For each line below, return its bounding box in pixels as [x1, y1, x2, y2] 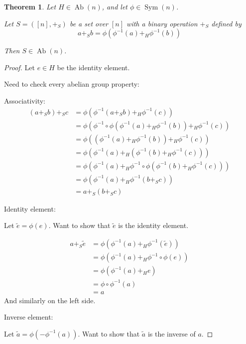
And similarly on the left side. [4, 295, 96, 305]
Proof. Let [4, 62, 35, 72]
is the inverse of [147, 328, 196, 339]
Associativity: [4, 95, 45, 106]
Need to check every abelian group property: [4, 79, 139, 89]
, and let [102, 1, 127, 11]
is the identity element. [118, 220, 189, 230]
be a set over [69, 18, 109, 28]
